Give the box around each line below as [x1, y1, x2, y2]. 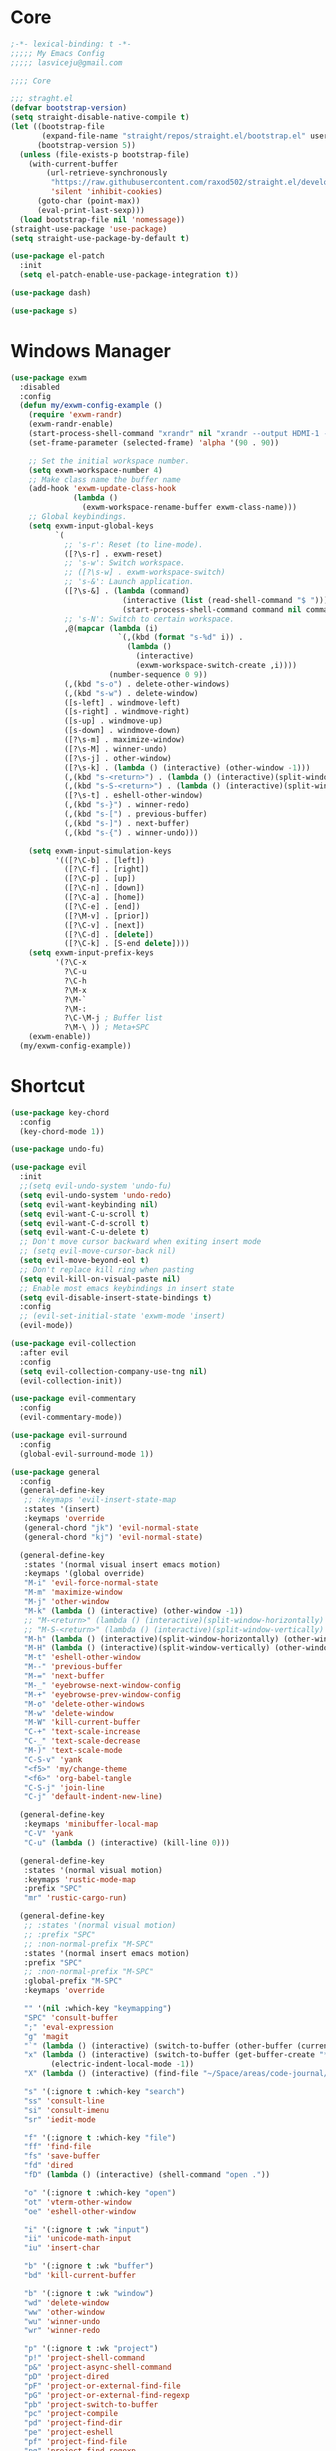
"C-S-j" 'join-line [23, 1782, 105, 1793]
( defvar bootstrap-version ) [10, 103, 128, 113]
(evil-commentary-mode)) [19, 1412, 123, 1423]
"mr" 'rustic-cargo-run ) [23, 1893, 128, 1903]
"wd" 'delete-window [23, 2297, 110, 2308]
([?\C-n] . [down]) [63, 883, 145, 893]
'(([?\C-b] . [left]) [54, 855, 145, 865]
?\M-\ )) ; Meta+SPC [63, 1022, 150, 1033]
